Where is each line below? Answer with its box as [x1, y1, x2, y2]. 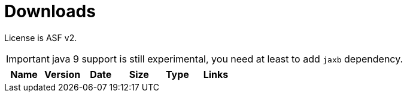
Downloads [4, 1, 96, 21]
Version [44, 68, 81, 80]
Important [6, 52, 50, 65]
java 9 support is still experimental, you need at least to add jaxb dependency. [51, 52, 403, 65]
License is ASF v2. [4, 32, 77, 43]
